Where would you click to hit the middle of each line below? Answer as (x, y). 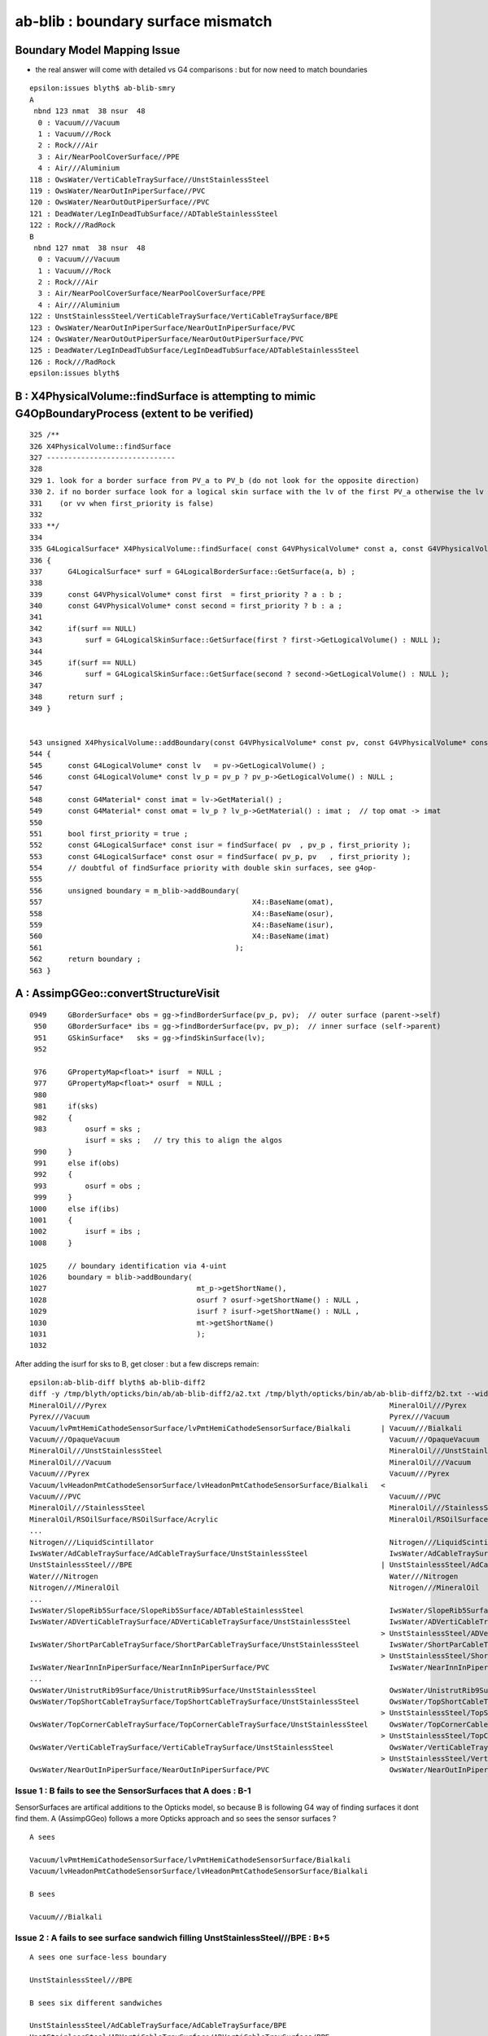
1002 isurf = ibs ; (85, 1231)
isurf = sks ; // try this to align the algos (184, 1141)
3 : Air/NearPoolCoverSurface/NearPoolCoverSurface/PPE (152, 294)
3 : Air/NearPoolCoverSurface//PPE (109, 156)
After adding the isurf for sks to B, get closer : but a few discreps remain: (137, 1363)
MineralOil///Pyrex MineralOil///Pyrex (248, 1405)
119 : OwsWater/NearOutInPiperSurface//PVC (118, 191)
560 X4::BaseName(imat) (180, 936)
